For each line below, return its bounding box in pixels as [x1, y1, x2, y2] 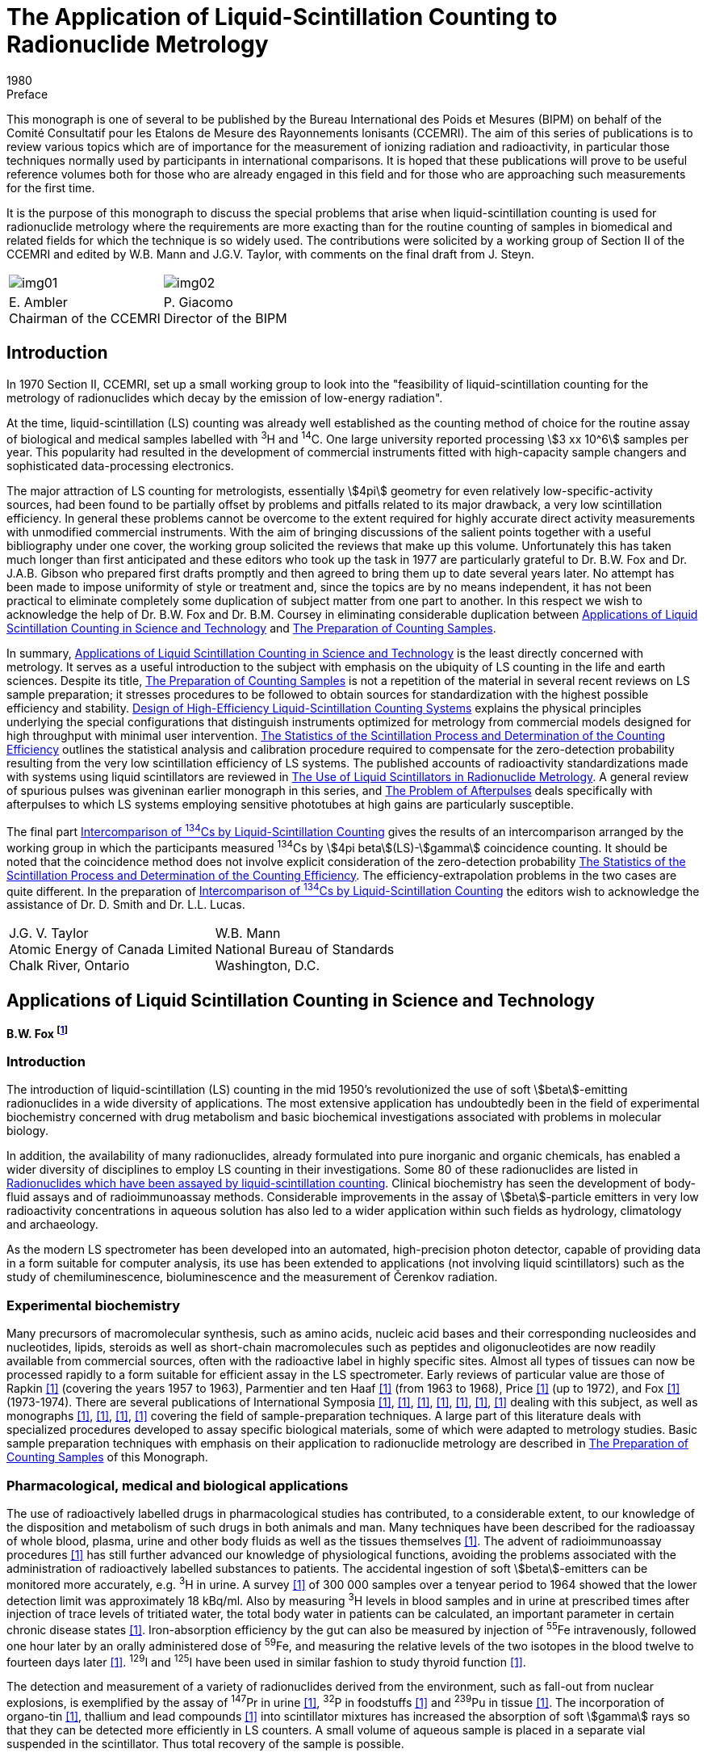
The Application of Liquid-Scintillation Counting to [6, 3, 558, 31]
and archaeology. [6, 1217, 98, 1232]
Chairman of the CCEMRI [9, 309, 161, 326]
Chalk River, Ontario [9, 957, 130, 974]
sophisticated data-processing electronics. [6, 459, 234, 473]
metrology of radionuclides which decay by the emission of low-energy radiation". [6, 390, 443, 405]
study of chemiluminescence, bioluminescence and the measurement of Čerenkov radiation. [6, 1270, 498, 1284]
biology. [6, 1124, 49, 1138]
